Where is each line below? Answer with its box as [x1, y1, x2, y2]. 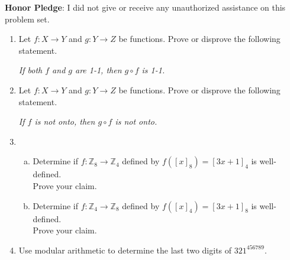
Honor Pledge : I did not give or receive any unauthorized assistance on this [5, 1, 286, 13]
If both [18, 64, 43, 76]
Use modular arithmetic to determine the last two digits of [18, 243, 232, 256]
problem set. [5, 12, 50, 25]
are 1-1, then [75, 64, 122, 76]
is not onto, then [34, 115, 95, 128]
